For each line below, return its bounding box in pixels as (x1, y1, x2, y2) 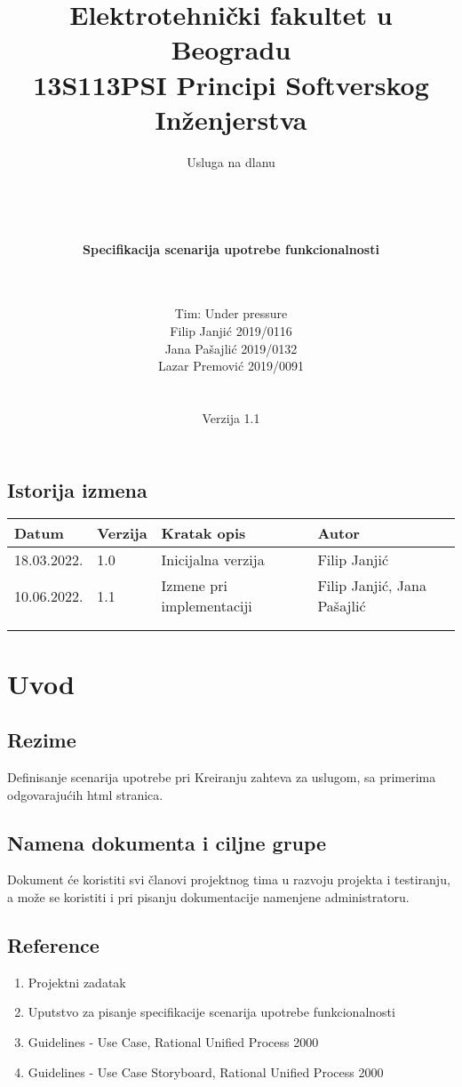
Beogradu (171, 31, 291, 68)
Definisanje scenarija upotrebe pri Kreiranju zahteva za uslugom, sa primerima (7, 767, 436, 786)
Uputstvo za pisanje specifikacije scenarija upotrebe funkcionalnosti (28, 1003, 395, 1021)
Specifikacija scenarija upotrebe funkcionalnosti (83, 239, 379, 258)
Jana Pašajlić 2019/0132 (164, 339, 298, 357)
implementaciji (161, 595, 252, 617)
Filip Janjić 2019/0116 (170, 322, 292, 340)
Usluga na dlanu (187, 152, 275, 171)
